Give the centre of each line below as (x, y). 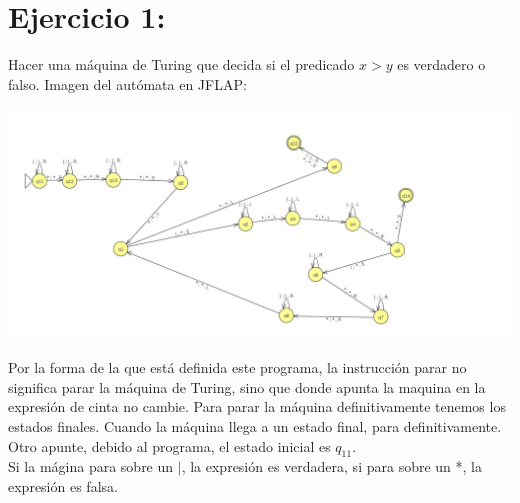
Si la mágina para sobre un (91, 466)
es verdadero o (441, 64)
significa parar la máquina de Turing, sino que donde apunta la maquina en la (247, 386)
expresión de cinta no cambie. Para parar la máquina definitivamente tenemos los (257, 406)
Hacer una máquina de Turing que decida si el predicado (181, 64)
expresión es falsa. (63, 486)
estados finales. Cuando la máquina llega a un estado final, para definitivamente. (255, 426)
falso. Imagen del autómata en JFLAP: (127, 83)
